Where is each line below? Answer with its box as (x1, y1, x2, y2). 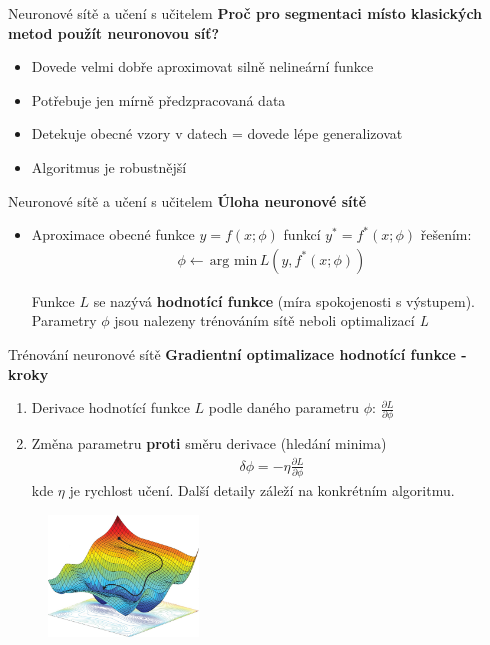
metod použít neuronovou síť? (8, 22, 220, 43)
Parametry (31, 310, 97, 331)
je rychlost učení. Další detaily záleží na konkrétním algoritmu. (69, 479, 455, 500)
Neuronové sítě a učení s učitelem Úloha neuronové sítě (8, 190, 367, 211)
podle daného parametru (208, 397, 360, 418)
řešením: (420, 224, 472, 245)
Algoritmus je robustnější (31, 156, 187, 177)
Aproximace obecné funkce (31, 224, 195, 245)
